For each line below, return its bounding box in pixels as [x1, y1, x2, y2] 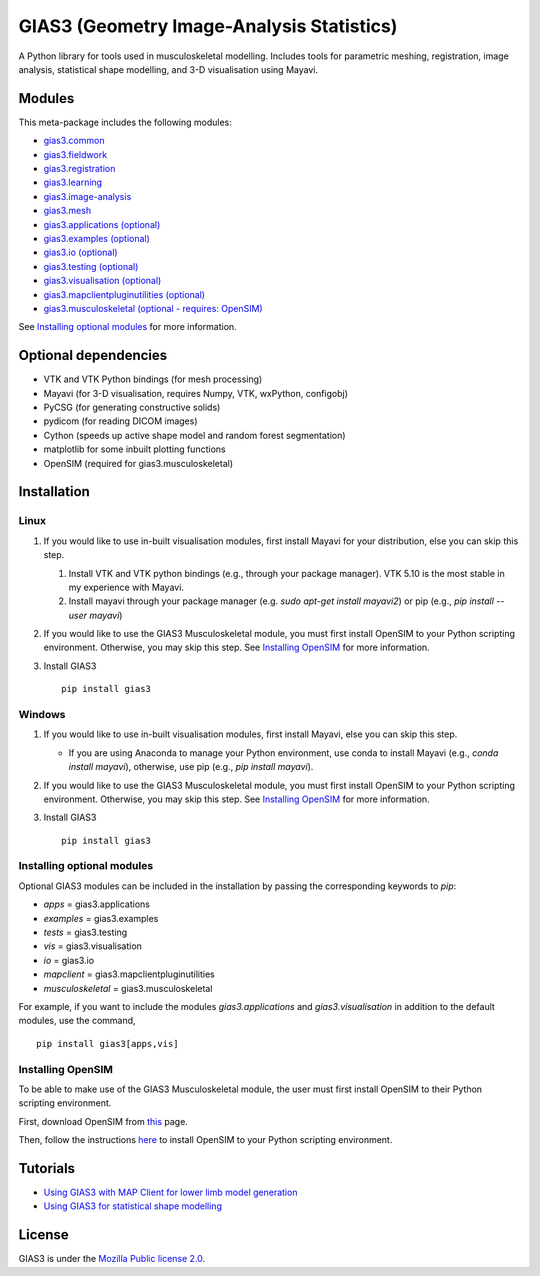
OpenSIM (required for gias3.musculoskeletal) [43, 457, 234, 469]
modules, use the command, [18, 1015, 136, 1027]
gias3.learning [43, 176, 103, 189]
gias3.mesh [43, 205, 92, 217]
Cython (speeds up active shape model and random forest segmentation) [43, 429, 346, 441]
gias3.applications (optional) [43, 218, 161, 230]
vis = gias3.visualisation [43, 940, 142, 952]
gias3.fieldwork [43, 148, 108, 160]
